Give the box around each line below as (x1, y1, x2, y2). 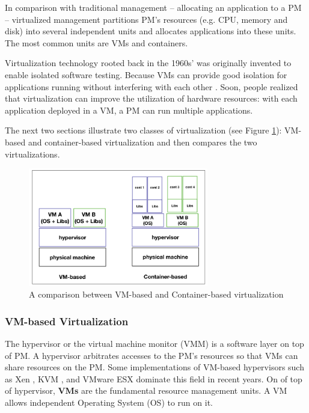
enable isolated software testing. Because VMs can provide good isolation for (5, 68, 287, 81)
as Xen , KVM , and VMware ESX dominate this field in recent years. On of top (5, 372, 302, 385)
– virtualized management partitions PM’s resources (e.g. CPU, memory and (5, 13, 288, 25)
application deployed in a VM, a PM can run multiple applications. (5, 103, 253, 116)
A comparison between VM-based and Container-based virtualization (29, 288, 284, 301)
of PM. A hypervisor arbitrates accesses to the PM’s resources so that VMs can (5, 349, 298, 361)
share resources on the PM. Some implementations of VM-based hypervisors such (5, 361, 304, 373)
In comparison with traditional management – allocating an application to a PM (5, 1, 302, 13)
